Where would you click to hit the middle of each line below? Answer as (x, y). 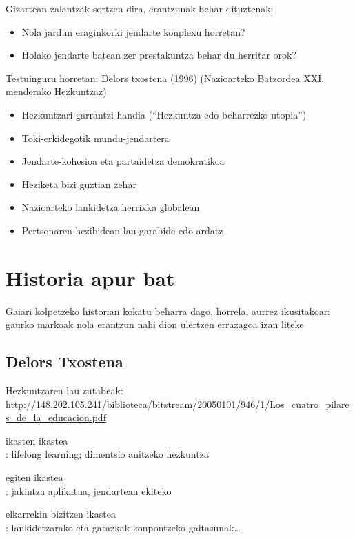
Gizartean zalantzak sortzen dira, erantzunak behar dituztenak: (140, 8)
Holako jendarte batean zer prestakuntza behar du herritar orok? (159, 55)
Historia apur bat (90, 277)
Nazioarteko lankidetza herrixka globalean (111, 207)
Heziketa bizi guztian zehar (79, 184)
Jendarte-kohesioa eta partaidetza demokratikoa (123, 161)
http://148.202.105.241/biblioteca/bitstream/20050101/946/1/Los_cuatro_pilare (177, 404)
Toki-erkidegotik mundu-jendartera (95, 138)
